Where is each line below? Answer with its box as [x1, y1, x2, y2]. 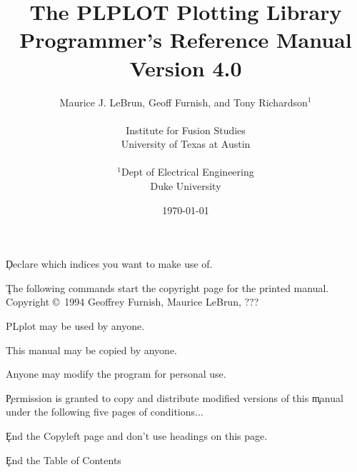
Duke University [150, 179, 221, 194]
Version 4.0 [129, 53, 242, 82]
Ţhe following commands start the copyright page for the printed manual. [6, 280, 329, 295]
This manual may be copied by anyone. [6, 342, 178, 357]
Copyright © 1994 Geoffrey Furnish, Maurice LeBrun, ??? [6, 294, 259, 309]
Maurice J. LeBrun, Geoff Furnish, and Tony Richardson [59, 94, 308, 109]
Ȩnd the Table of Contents [6, 452, 121, 467]
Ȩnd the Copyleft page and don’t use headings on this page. [6, 428, 268, 443]
